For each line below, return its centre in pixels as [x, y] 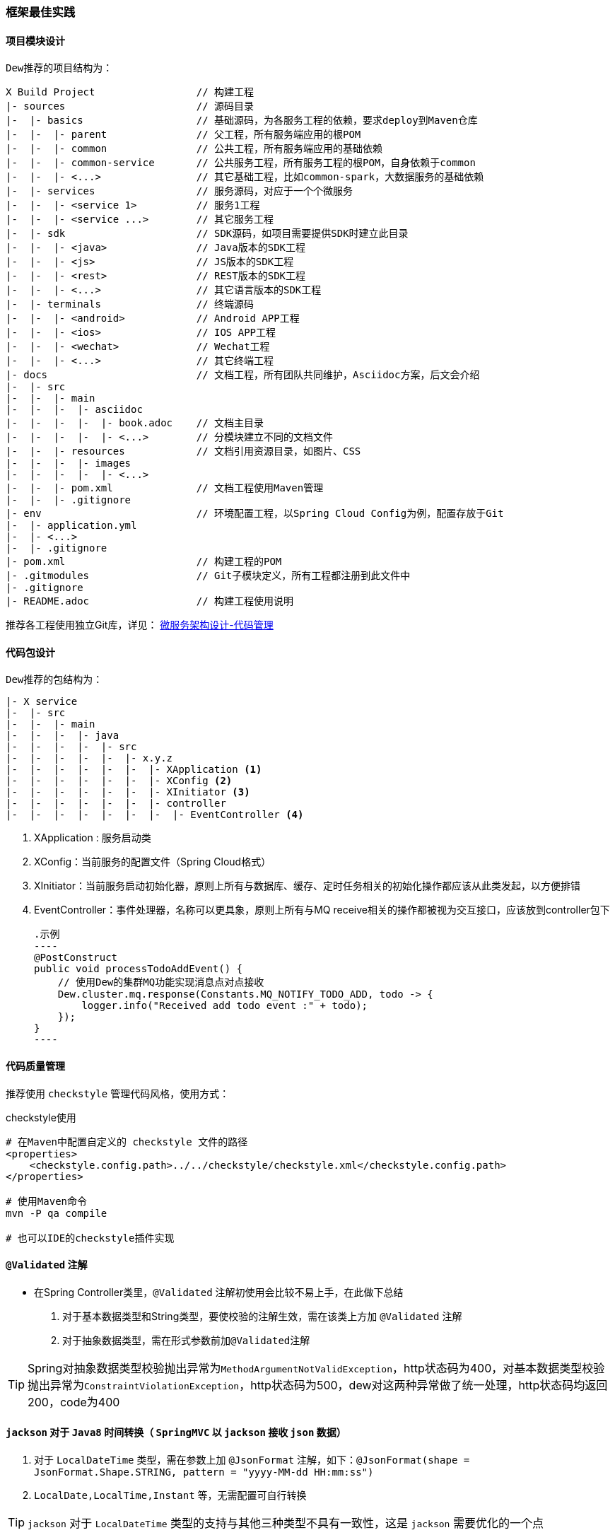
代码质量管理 [35, 1066]
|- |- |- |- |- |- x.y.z [89, 758]
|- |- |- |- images [69, 463]
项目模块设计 [35, 40]
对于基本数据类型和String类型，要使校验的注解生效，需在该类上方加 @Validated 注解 [262, 1316]
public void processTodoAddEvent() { [139, 969]
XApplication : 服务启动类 [93, 838]
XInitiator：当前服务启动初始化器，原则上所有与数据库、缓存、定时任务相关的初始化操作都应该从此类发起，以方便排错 [307, 886]
